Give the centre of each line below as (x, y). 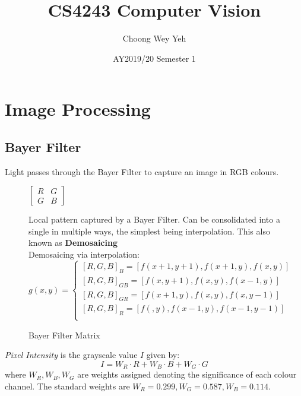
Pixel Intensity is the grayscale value (71, 355)
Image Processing (78, 109)
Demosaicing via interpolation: (84, 254)
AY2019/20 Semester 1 (154, 58)
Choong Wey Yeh (154, 38)
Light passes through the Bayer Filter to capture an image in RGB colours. (142, 171)
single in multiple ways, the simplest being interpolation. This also (149, 231)
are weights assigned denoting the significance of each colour (187, 374)
